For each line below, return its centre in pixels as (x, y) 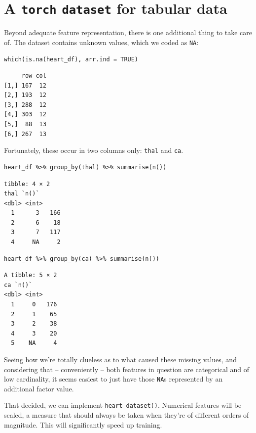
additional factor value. (39, 388)
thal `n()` (22, 194)
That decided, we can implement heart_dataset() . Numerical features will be (123, 405)
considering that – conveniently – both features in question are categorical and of (127, 369)
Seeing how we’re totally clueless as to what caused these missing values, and (120, 359)
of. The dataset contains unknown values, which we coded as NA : (101, 42)
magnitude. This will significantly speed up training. (83, 424)
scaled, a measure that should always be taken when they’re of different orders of (127, 415)
